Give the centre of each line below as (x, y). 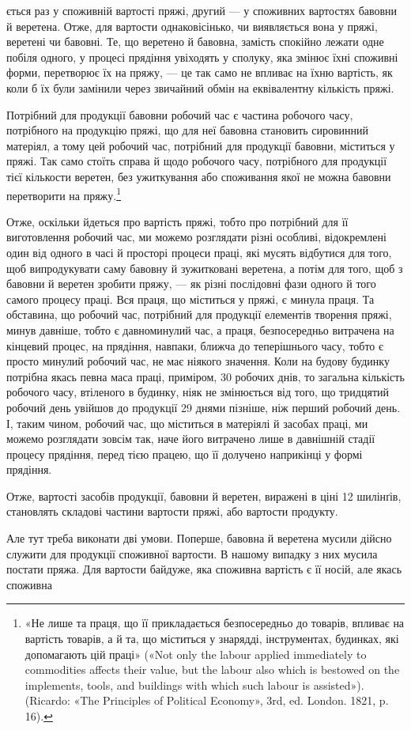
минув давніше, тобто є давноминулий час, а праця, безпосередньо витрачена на (200, 329)
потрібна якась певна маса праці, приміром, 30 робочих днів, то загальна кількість (205, 376)
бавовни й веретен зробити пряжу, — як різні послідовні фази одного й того (191, 284)
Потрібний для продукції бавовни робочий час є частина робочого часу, (180, 114)
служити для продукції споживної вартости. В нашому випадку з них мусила (192, 553)
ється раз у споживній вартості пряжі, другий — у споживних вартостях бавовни (202, 10)
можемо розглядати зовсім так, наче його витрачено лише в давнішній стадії (191, 439)
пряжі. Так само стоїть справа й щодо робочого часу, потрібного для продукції (197, 161)
